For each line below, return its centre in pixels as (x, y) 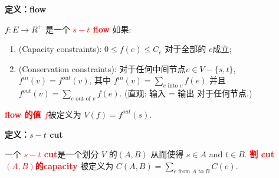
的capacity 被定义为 (74, 165)
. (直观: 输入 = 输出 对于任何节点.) (186, 93)
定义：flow (26, 9)
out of (83, 98)
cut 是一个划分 (71, 154)
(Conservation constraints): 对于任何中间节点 (102, 68)
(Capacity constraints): (60, 49)
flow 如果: (112, 29)
